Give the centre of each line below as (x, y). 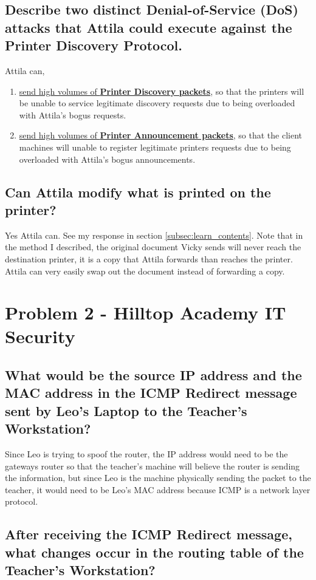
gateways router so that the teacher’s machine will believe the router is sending (153, 466)
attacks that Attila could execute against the (149, 27)
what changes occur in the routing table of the (154, 552)
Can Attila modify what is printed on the (138, 192)
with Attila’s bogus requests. (73, 114)
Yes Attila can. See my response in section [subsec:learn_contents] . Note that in (154, 235)
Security (40, 336)
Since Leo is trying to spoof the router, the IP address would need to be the (146, 454)
